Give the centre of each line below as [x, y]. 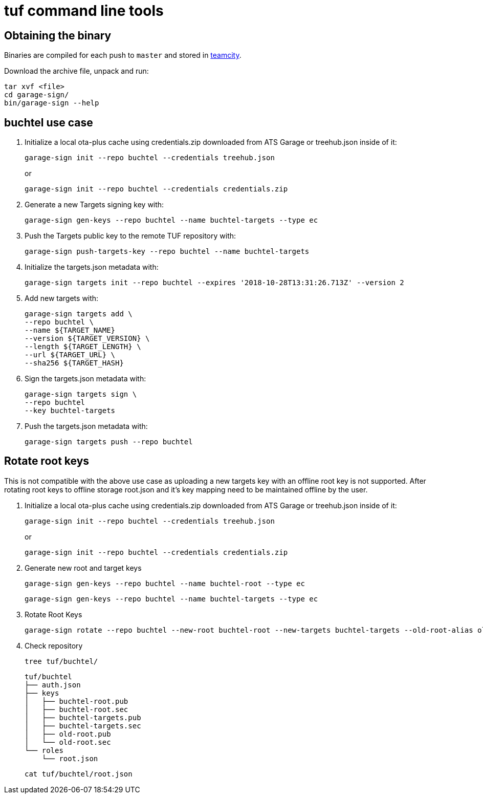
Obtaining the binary [58, 35]
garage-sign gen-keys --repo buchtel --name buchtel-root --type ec [165, 583]
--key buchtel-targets [70, 411]
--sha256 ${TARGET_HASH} [74, 363]
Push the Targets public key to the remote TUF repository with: [130, 236]
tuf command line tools [84, 11]
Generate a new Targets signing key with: [94, 205]
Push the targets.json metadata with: [86, 426]
